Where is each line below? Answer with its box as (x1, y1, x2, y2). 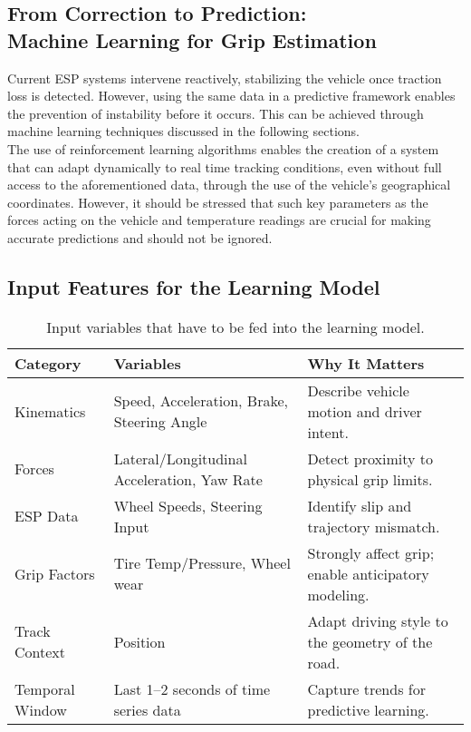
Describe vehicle (307, 379, 409, 401)
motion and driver (307, 400, 422, 422)
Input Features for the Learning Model (7, 272, 380, 300)
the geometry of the (307, 630, 433, 652)
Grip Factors (14, 562, 95, 584)
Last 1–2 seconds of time (113, 678, 271, 699)
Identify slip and (307, 494, 412, 516)
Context (14, 641, 66, 663)
